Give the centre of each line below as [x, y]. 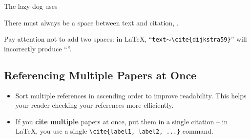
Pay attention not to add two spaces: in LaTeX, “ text [85, 39]
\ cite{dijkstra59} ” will [209, 39]
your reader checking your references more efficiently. [94, 105]
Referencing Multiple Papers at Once [100, 75]
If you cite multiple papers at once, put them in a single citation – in [122, 121]
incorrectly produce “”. [38, 48]
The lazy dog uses [31, 6]
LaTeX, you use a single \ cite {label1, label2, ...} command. [114, 131]
